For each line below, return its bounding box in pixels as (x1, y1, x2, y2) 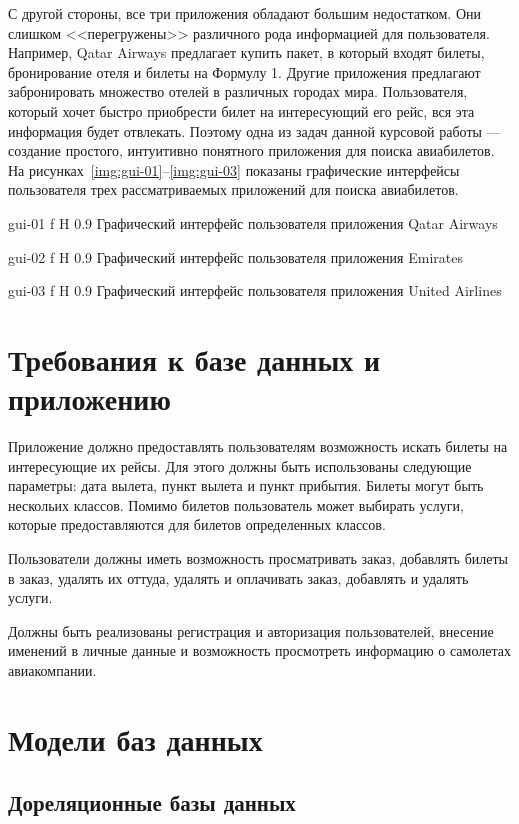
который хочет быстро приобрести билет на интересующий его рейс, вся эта (8, 100, 475, 121)
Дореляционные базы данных (8, 787, 296, 818)
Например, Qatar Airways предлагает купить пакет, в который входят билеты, (8, 42, 485, 63)
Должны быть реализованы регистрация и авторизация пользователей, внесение (8, 620, 494, 641)
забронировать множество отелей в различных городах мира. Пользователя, (8, 81, 468, 102)
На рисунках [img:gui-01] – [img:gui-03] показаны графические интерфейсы (8, 159, 460, 180)
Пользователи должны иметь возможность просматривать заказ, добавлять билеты (8, 548, 508, 568)
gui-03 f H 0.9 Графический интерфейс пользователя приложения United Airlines (8, 280, 502, 301)
